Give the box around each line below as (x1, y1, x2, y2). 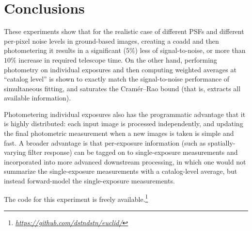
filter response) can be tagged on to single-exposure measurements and (28, 147, 238, 157)
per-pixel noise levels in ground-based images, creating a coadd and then (4, 35, 219, 46)
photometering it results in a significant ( (4, 45, 126, 55)
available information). (4, 93, 71, 103)
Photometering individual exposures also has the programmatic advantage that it (4, 109, 246, 119)
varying (4, 147, 26, 157)
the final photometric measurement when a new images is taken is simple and (4, 128, 234, 138)
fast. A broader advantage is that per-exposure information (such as (4, 137, 206, 148)
